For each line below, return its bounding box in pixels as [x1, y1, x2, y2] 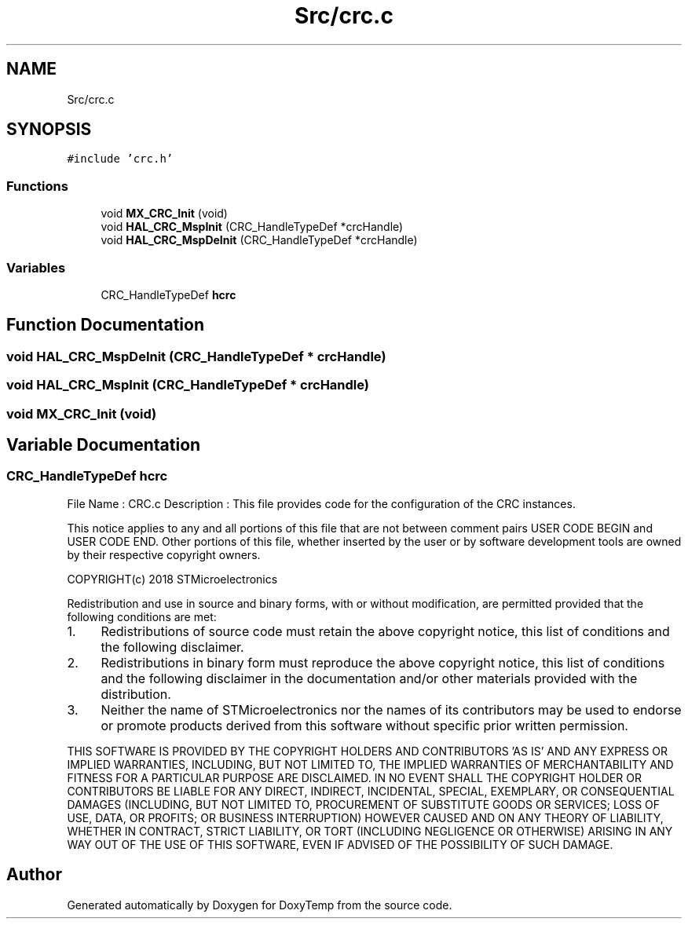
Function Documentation [6, 315, 204, 335]
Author [6, 865, 62, 885]
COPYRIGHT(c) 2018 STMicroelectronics [67, 572, 278, 586]
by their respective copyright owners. [67, 547, 261, 561]
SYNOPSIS [6, 119, 92, 140]
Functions [6, 177, 68, 194]
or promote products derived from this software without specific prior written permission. [101, 717, 628, 733]
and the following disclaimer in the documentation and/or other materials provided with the [101, 670, 638, 686]
